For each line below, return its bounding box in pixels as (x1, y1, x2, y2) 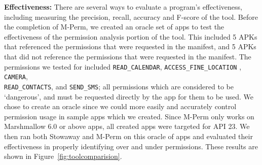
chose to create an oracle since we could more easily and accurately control (4, 101, 237, 112)
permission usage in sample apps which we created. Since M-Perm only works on (4, 111, 254, 121)
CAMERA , (4, 71, 28, 82)
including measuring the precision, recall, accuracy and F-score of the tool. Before (4, 11, 258, 22)
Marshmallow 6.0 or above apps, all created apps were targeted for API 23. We (4, 121, 250, 131)
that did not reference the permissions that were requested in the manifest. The (4, 51, 251, 61)
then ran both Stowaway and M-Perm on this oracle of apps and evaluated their (4, 130, 253, 141)
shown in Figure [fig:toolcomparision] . (4, 151, 122, 161)
